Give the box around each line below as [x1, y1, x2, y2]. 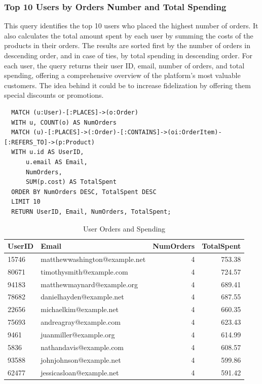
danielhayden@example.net [41, 291, 124, 302]
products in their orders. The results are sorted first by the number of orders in [4, 40, 250, 51]
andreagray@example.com [41, 317, 121, 327]
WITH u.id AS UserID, [11, 148, 84, 156]
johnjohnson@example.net [41, 354, 121, 365]
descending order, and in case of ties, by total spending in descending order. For [4, 50, 253, 60]
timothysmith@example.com [41, 266, 128, 277]
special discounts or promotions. [4, 90, 104, 100]
